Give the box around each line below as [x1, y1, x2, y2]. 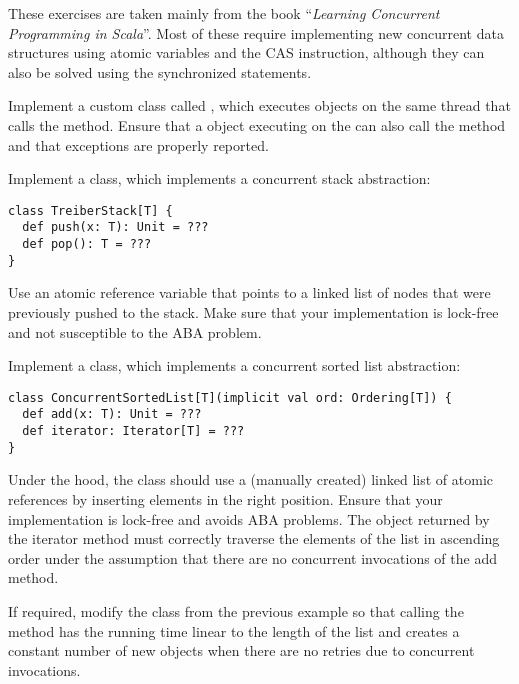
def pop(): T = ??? [22, 237, 152, 252]
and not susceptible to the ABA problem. [8, 321, 262, 342]
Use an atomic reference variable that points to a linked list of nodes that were [8, 282, 491, 303]
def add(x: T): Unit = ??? [22, 407, 202, 422]
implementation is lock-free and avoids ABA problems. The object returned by [8, 508, 490, 529]
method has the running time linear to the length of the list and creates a [8, 620, 460, 641]
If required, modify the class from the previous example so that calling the [8, 600, 464, 621]
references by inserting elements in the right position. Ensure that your [8, 488, 443, 509]
